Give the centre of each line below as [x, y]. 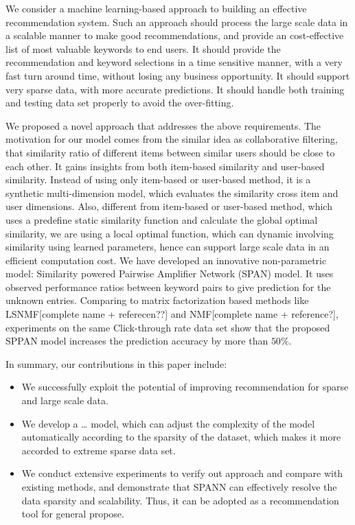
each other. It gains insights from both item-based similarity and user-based [165, 166]
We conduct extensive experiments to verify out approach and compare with [182, 473]
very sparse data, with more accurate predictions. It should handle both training [175, 89]
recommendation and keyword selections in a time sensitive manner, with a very [174, 62]
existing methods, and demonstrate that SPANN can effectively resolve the [179, 487]
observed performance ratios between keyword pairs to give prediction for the [168, 287]
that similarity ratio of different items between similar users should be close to [170, 152]
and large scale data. [65, 400]
